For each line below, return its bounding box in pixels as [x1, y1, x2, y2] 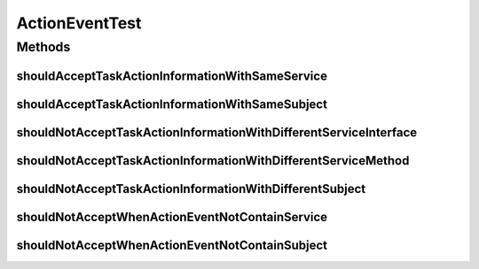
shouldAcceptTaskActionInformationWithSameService [16, 68, 328, 83]
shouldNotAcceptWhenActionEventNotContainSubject [16, 237, 328, 252]
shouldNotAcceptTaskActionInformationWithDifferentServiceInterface [16, 125, 418, 140]
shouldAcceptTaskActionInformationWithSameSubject [16, 96, 328, 111]
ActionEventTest [16, 13, 142, 33]
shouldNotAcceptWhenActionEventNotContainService [16, 209, 328, 225]
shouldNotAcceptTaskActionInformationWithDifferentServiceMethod [16, 153, 410, 168]
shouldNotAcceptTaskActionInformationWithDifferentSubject [16, 181, 366, 196]
